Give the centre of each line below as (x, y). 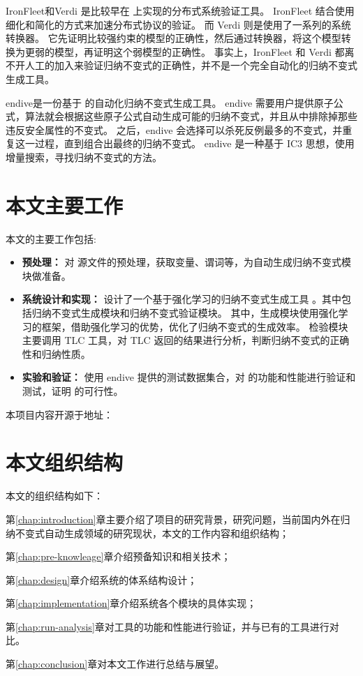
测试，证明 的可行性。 (73, 391)
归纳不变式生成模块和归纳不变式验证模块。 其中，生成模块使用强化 (185, 313)
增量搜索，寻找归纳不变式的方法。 (84, 157)
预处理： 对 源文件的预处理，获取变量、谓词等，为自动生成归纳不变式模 (187, 262)
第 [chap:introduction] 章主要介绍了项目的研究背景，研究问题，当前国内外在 (173, 519)
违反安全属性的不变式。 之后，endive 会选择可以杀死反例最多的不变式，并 (174, 129)
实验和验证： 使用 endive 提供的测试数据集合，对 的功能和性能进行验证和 (189, 377)
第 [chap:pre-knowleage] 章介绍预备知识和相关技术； (118, 556)
